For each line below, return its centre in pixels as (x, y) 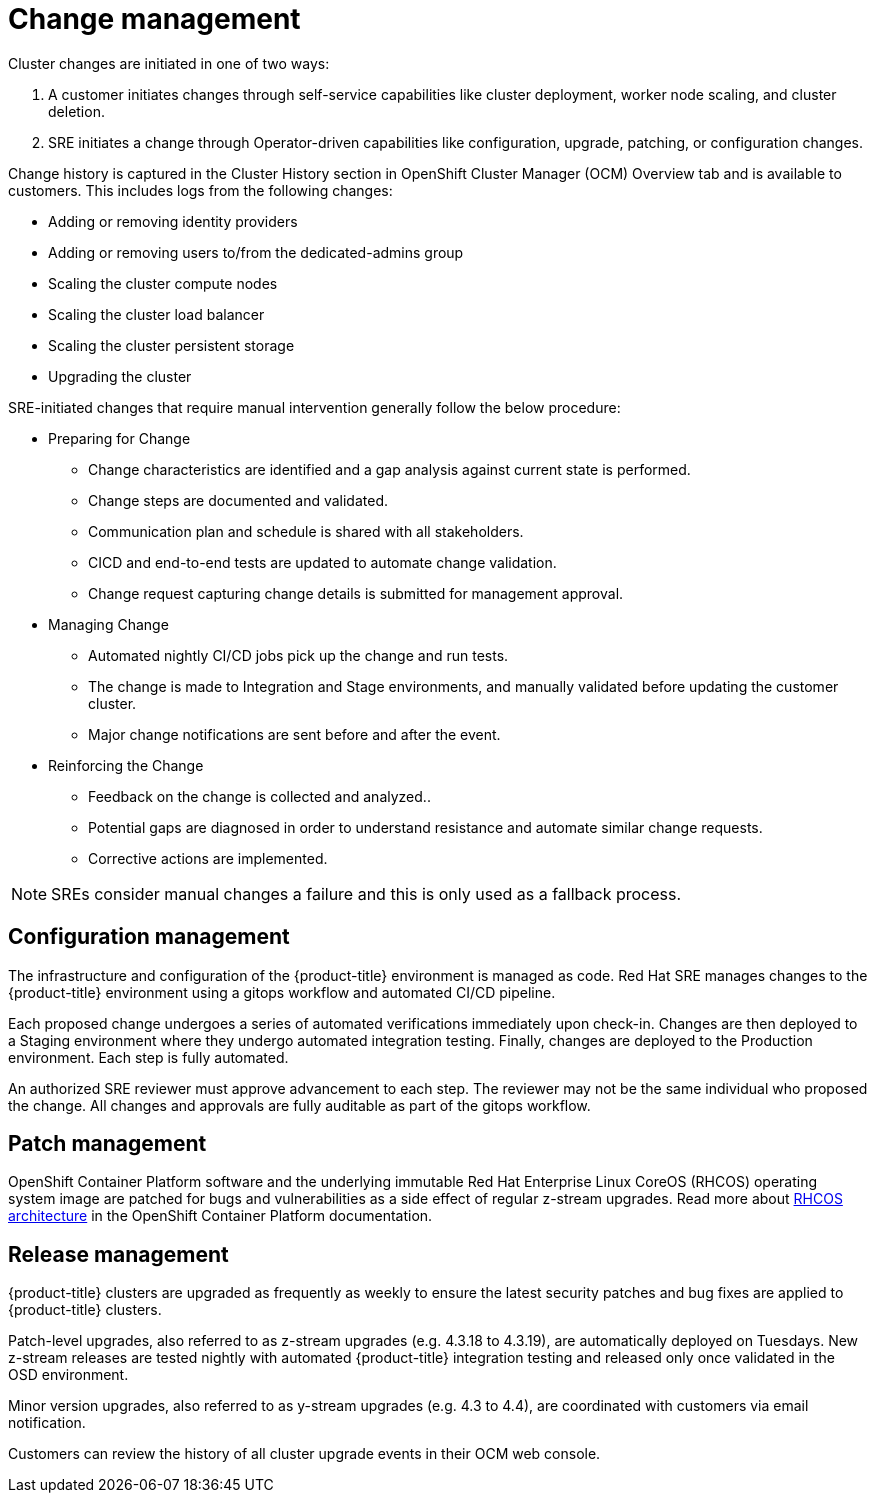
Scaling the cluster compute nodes (163, 283)
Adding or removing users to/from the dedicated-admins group (256, 252)
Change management (154, 19)
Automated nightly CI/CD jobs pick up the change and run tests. (298, 655)
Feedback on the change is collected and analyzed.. (259, 796)
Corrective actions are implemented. (208, 858)
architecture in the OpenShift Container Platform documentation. (220, 1216)
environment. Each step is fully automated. (148, 1057)
